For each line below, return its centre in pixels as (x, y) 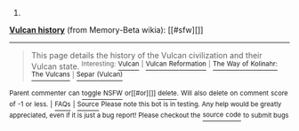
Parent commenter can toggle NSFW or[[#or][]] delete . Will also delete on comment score (149, 93)
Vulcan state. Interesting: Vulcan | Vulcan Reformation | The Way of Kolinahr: (154, 65)
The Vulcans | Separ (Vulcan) (77, 74)
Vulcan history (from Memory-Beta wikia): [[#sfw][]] (106, 30)
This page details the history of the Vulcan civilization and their (146, 55)
